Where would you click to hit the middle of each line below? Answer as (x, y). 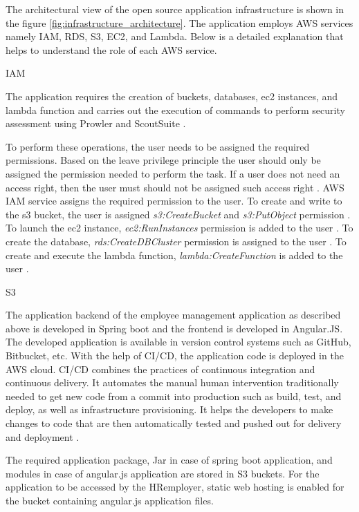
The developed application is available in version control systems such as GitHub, (178, 342)
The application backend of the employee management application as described (173, 315)
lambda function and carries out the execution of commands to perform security (175, 110)
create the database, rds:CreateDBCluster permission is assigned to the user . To (176, 241)
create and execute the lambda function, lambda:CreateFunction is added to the (174, 255)
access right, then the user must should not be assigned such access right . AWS (175, 187)
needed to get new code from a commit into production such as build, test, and (174, 396)
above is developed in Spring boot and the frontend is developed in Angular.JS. (174, 328)
